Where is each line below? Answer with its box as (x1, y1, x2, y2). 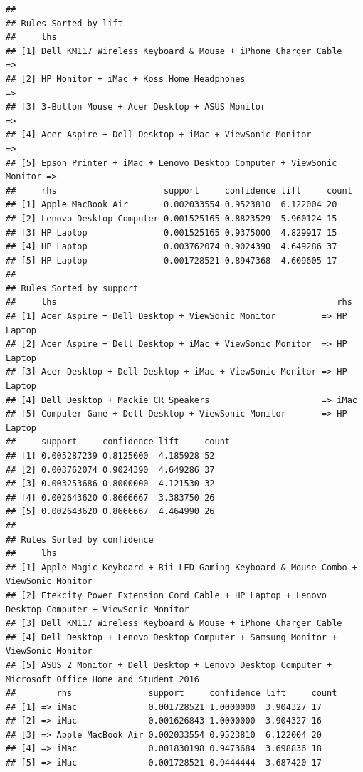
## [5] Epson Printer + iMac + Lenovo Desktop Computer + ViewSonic (6, 157, 337, 168)
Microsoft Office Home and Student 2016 (6, 674, 200, 684)
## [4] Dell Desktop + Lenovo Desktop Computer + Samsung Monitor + (6, 632, 337, 642)
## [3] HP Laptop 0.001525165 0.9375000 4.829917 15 (6, 227, 337, 238)
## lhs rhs (6, 297, 352, 308)
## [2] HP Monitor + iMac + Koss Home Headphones (6, 73, 246, 84)
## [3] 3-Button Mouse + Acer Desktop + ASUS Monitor (6, 102, 266, 113)
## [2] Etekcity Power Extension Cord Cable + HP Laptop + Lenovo (6, 590, 327, 600)
